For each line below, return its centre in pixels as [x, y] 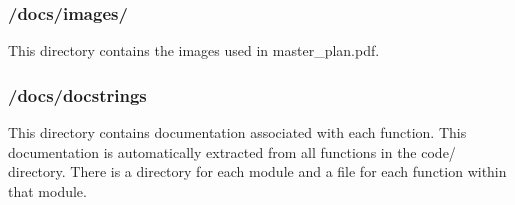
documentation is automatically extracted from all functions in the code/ [232, 151]
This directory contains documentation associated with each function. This [237, 132]
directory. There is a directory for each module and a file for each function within [257, 171]
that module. [47, 190]
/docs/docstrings [77, 94]
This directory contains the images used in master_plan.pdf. [194, 50]
